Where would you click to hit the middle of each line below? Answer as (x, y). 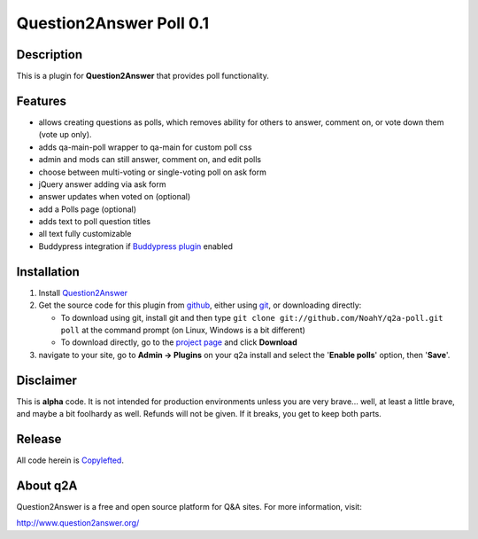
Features (41, 101)
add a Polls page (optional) (88, 209)
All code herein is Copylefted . (70, 460)
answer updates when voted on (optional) (115, 197)
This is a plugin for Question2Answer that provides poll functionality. (143, 76)
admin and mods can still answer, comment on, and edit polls (150, 160)
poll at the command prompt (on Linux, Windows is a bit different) (183, 330)
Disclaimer (46, 380)
